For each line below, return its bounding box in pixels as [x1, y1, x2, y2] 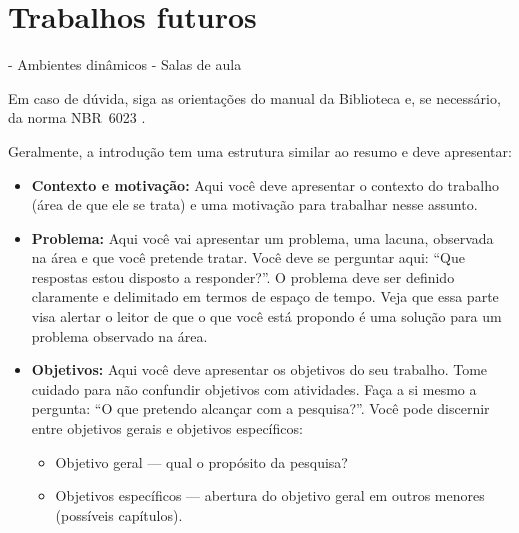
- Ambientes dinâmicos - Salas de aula [8, 54, 242, 75]
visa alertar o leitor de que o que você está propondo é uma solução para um [31, 306, 502, 327]
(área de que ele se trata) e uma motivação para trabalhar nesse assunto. [31, 194, 478, 215]
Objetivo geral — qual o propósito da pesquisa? [55, 451, 348, 472]
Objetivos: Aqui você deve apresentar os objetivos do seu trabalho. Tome [31, 359, 488, 380]
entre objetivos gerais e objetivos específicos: [31, 418, 303, 439]
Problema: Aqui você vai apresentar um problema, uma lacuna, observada [31, 227, 494, 248]
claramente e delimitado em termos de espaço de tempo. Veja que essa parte [31, 286, 499, 307]
